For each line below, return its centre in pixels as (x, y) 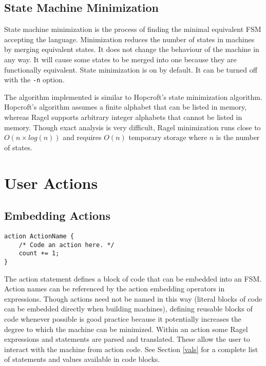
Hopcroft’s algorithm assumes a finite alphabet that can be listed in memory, (126, 107)
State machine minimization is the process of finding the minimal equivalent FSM (133, 29)
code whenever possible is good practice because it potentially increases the (123, 318)
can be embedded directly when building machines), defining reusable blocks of (128, 309)
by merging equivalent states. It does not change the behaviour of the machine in (132, 49)
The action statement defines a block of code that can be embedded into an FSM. (133, 278)
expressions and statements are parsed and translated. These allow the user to (127, 339)
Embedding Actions (57, 215)
